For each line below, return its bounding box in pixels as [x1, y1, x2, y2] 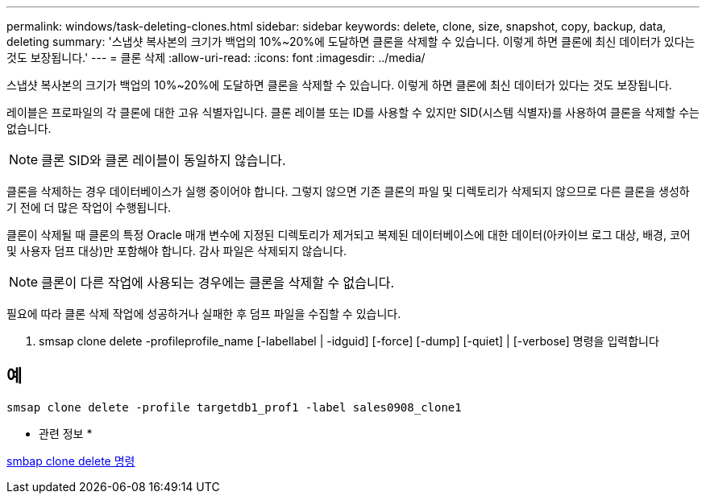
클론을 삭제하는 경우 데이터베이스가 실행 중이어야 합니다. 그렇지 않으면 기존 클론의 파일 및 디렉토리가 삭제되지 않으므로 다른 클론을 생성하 [6, 184, 690, 198]
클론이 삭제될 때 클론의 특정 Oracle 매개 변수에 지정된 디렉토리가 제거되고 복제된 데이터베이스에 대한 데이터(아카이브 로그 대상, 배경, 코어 [6, 228, 691, 242]
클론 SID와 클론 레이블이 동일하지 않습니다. [41, 152, 286, 168]
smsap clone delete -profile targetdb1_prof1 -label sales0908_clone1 [6, 400, 462, 414]
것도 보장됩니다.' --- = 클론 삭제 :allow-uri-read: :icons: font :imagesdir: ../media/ [6, 51, 426, 64]
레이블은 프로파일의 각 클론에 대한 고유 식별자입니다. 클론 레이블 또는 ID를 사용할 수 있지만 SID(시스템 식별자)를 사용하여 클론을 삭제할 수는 [6, 105, 700, 119]
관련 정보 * [39, 426, 93, 440]
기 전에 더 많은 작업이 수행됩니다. [6, 200, 172, 214]
